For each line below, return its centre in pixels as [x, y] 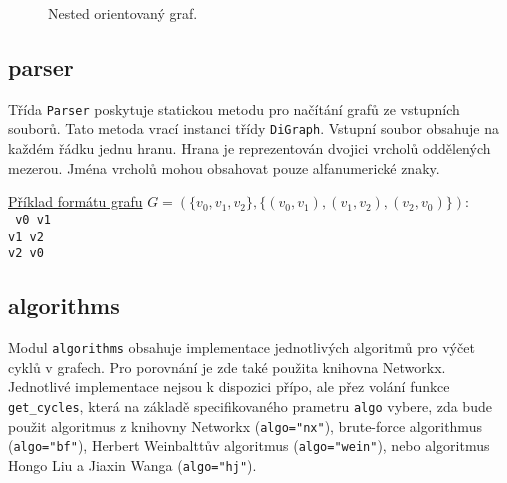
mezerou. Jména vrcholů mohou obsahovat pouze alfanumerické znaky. [224, 167]
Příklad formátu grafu [75, 201]
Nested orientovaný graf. [123, 13]
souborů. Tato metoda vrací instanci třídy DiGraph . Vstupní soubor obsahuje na [253, 128]
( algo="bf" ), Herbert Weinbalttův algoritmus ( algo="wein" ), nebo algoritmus [249, 445]
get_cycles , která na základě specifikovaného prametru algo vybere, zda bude [250, 405]
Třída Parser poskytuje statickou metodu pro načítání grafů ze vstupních [234, 108]
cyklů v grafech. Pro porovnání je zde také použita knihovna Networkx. [227, 366]
